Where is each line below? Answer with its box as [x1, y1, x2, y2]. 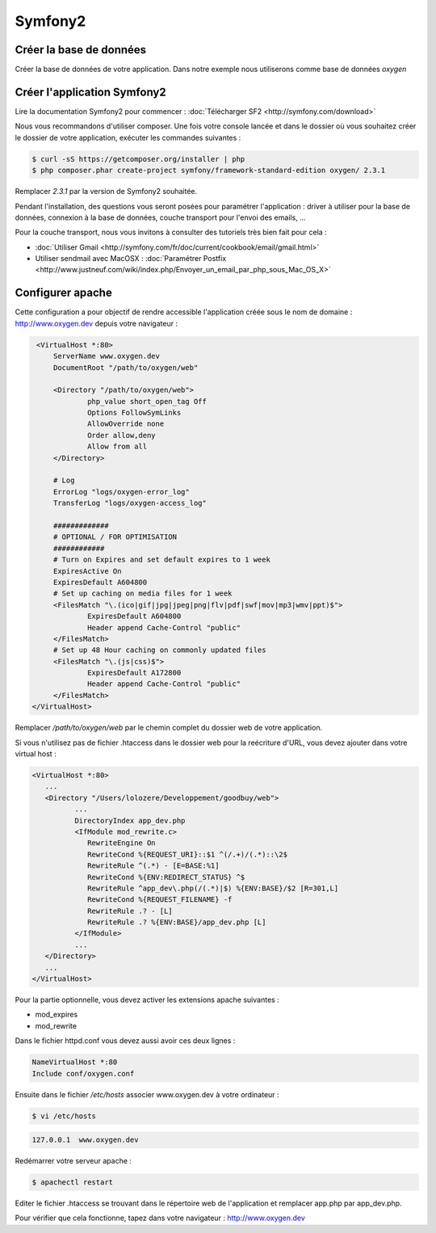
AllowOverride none [87, 419, 165, 428]
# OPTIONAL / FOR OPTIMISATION [52, 532, 178, 541]
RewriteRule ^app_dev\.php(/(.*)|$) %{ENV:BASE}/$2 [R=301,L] [87, 883, 339, 893]
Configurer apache [15, 286, 112, 300]
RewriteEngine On [87, 839, 157, 848]
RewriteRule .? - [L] [87, 906, 173, 915]
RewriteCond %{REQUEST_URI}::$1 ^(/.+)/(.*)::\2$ [87, 849, 288, 859]
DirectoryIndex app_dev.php [73, 816, 186, 825]
